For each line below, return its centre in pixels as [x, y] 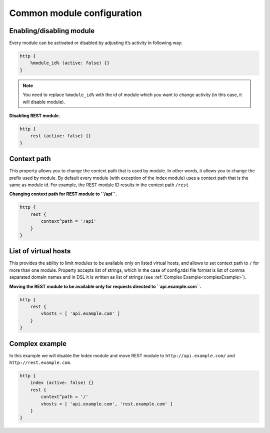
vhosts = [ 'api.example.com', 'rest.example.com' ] [107, 404]
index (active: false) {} [62, 383]
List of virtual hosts [40, 251]
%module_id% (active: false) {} [70, 63]
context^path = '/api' [69, 221]
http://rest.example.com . [40, 362]
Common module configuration [75, 13]
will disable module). [44, 102]
